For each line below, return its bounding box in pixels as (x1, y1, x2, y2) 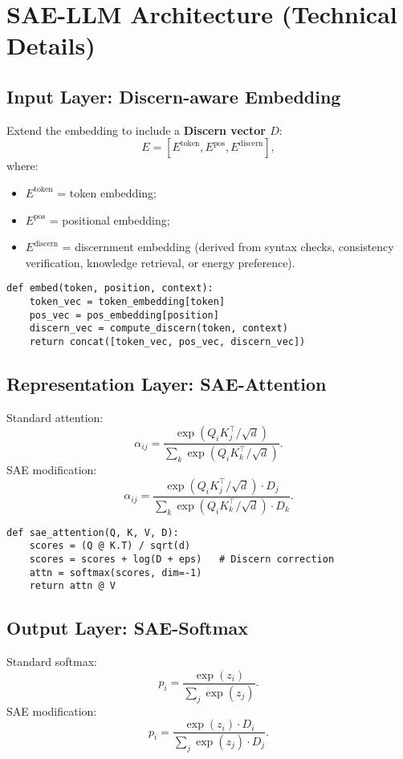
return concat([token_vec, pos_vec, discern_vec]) (29, 335, 306, 347)
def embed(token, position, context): (6, 282, 214, 294)
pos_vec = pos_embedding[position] (29, 309, 219, 321)
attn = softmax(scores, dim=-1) (29, 566, 202, 578)
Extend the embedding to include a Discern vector (6, 121, 266, 138)
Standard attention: (6, 408, 104, 425)
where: (6, 157, 39, 174)
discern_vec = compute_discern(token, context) (29, 323, 288, 335)
